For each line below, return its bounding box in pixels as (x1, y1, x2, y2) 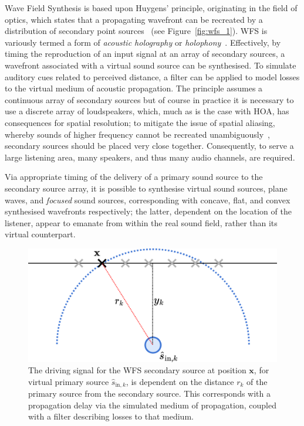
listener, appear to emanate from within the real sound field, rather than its (5, 216, 278, 229)
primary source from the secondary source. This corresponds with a (28, 387, 271, 400)
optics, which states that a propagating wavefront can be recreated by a (5, 13, 263, 25)
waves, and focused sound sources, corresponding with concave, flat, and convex (5, 193, 291, 206)
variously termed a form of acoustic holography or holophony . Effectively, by (5, 36, 281, 48)
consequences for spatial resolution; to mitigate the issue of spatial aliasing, (5, 116, 275, 128)
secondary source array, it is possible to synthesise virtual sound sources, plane (5, 182, 288, 194)
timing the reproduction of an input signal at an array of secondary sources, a (5, 47, 285, 60)
